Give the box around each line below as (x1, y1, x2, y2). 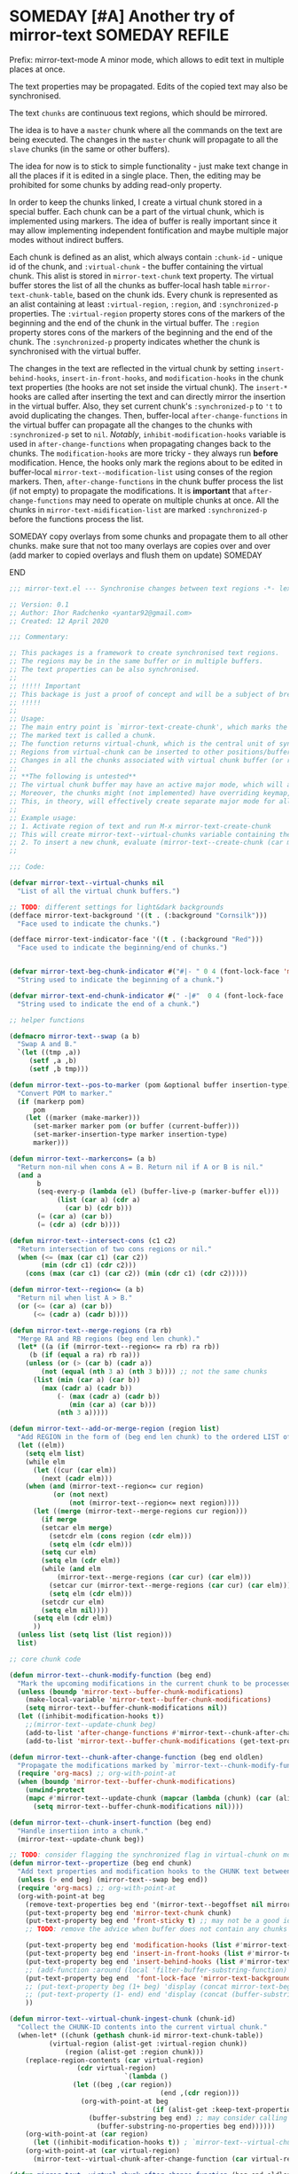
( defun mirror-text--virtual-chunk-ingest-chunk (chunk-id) (9, 2014, 237, 2023)
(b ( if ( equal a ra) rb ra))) (28, 1350, 141, 1360)
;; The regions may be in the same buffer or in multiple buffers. (9, 657, 264, 666)
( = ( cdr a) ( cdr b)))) (36, 1220, 122, 1229)
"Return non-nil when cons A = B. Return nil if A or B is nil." (17, 1162, 264, 1171)
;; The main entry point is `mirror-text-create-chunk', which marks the (9, 723, 288, 732)
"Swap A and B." (17, 1040, 77, 1049)
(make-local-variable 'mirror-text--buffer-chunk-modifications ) (25, 1695, 272, 1704)
